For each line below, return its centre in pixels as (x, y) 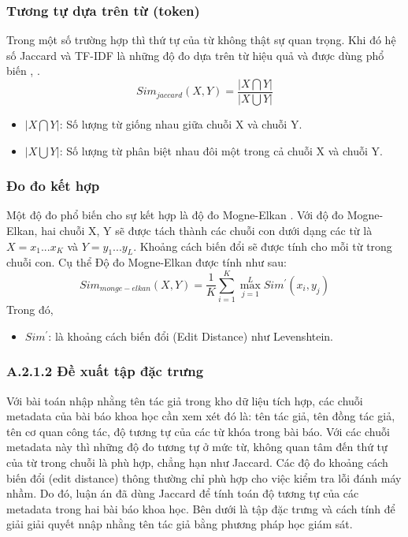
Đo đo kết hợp (53, 186)
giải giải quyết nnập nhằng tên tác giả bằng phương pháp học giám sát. (180, 524)
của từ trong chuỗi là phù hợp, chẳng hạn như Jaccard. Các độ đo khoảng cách (197, 462)
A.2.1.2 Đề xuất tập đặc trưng (105, 371)
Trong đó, (30, 310)
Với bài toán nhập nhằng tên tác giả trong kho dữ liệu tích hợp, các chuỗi (185, 400)
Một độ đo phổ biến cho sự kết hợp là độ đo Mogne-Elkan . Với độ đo (175, 215)
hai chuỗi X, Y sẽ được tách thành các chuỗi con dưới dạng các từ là (207, 231)
